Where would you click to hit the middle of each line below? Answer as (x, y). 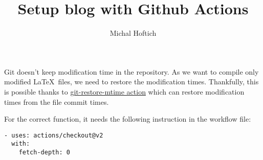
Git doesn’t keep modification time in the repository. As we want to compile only (131, 71)
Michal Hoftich (133, 33)
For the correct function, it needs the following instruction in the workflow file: (128, 119)
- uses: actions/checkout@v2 (54, 135)
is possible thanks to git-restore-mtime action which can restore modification (124, 91)
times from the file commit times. (57, 101)
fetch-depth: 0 (44, 152)
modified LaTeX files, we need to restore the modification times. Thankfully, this (131, 82)
